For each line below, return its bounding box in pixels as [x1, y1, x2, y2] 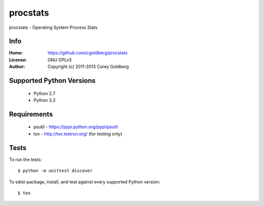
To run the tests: [9, 157, 42, 162]
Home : [9, 50, 23, 56]
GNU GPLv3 [47, 57, 72, 63]
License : [9, 57, 27, 63]
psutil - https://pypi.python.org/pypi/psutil [33, 124, 118, 130]
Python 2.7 [33, 91, 56, 96]
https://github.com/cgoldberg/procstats [47, 50, 128, 56]
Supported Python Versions [9, 76, 96, 85]
